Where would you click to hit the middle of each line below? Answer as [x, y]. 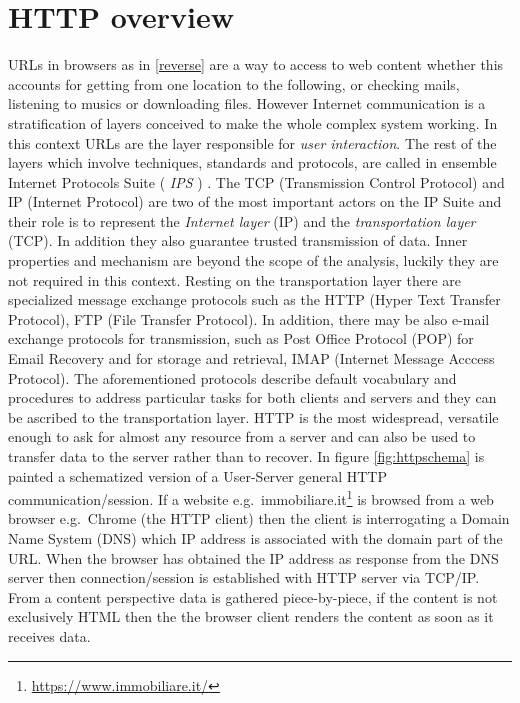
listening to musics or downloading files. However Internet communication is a [247, 103]
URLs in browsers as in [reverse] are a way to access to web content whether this [256, 64]
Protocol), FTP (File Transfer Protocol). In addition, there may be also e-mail [249, 318]
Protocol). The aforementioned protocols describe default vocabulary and [232, 377]
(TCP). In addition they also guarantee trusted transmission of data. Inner [238, 240]
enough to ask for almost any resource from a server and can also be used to [242, 436]
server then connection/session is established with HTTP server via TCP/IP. [244, 577]
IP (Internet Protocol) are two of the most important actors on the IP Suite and [255, 201]
